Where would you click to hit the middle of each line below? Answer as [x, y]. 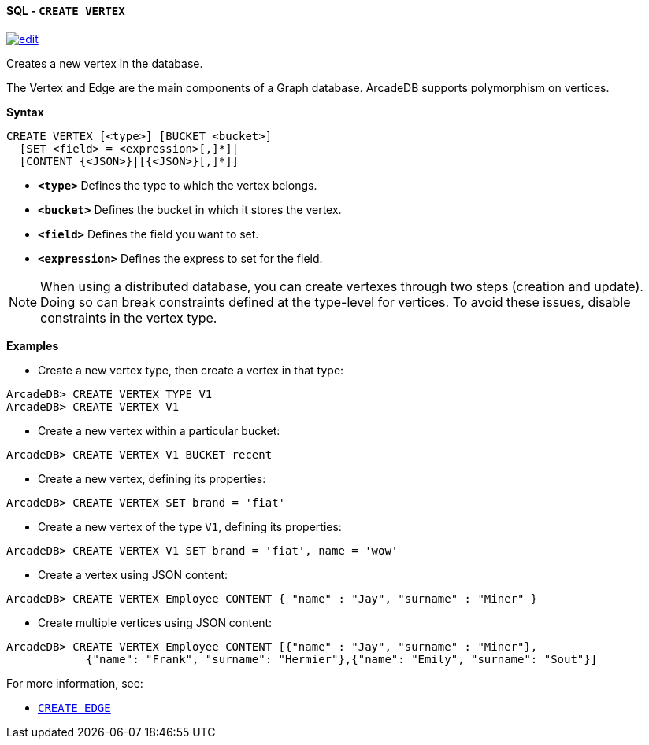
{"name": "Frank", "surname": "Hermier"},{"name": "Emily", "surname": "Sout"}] [342, 659]
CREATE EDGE [74, 708]
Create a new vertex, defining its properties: [152, 478]
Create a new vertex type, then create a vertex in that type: [191, 370]
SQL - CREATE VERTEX [66, 11]
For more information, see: [75, 683]
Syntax [25, 112]
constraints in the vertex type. [129, 317]
